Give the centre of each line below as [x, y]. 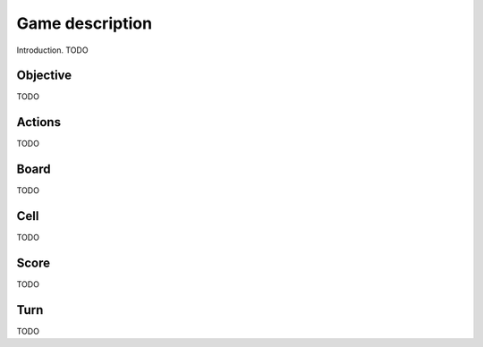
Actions [39, 122]
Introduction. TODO [52, 50]
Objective [44, 76]
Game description [84, 23]
